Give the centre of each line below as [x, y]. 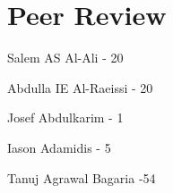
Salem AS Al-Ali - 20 [65, 58]
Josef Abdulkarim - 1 [65, 117]
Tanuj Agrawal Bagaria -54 [82, 177]
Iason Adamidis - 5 [59, 147]
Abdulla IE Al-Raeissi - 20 [80, 87]
